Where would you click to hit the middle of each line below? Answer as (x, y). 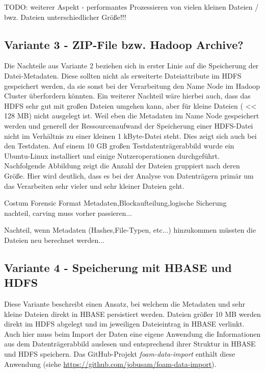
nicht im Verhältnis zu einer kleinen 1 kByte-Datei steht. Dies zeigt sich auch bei (130, 135)
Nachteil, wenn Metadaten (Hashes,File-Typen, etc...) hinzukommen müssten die (130, 230)
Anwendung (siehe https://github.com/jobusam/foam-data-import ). (110, 364)
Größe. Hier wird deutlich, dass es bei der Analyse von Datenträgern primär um (129, 175)
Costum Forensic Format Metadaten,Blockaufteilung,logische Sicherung (115, 203)
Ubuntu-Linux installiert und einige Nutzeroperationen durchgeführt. (112, 155)
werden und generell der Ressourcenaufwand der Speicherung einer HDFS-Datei (129, 125)
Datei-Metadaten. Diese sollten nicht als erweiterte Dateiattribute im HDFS (123, 75)
